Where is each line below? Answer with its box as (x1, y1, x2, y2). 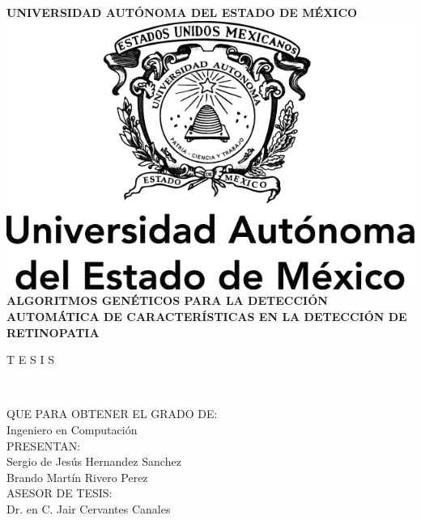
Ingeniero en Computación (6, 421, 138, 438)
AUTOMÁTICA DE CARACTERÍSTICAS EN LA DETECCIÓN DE (6, 308, 407, 325)
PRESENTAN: (6, 437, 81, 454)
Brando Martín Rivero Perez (6, 468, 148, 485)
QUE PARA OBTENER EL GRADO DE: (6, 405, 218, 422)
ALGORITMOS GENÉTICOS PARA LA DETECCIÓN (6, 292, 328, 309)
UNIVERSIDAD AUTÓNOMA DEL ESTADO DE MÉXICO (6, 4, 358, 20)
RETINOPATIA (6, 323, 100, 340)
